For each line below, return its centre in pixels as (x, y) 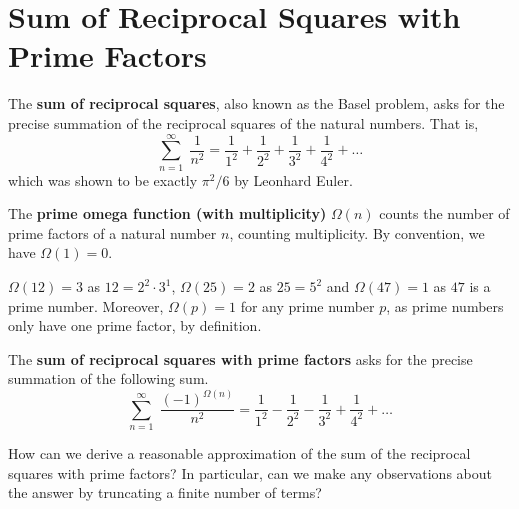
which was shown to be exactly (103, 179)
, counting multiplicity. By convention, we (357, 232)
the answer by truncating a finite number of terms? (165, 492)
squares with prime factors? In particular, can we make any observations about (250, 472)
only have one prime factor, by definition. (135, 325)
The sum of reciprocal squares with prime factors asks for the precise (240, 358)
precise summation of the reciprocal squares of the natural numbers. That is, (243, 122)
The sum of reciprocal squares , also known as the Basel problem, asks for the (256, 103)
